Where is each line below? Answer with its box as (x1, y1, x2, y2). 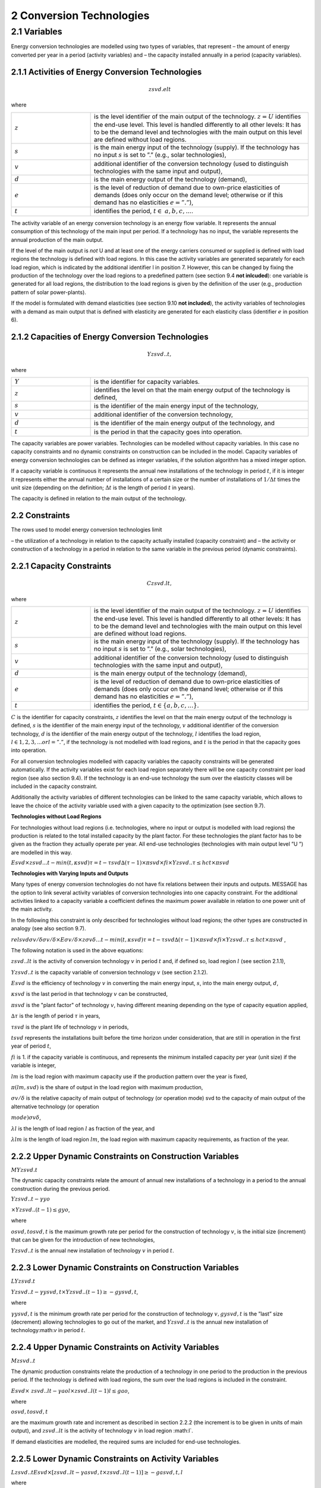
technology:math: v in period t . (11, 1327, 86, 1334)
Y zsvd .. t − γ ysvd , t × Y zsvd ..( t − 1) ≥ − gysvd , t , (11, 1288, 139, 1295)
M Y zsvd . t (11, 1167, 38, 1173)
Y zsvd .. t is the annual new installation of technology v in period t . (11, 1247, 175, 1254)
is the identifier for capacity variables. (94, 378, 200, 386)
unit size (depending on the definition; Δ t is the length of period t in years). (11, 484, 196, 491)
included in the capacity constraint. (11, 783, 97, 790)
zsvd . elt (149, 86, 171, 92)
